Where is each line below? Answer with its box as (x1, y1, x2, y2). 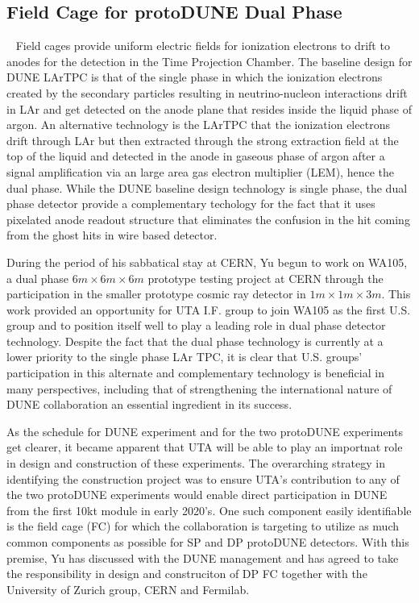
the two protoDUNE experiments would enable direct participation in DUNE (6, 486, 388, 503)
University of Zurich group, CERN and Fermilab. (6, 580, 250, 597)
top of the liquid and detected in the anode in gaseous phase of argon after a (6, 148, 385, 164)
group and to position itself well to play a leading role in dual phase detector (6, 317, 386, 334)
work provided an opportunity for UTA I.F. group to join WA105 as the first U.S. (6, 301, 411, 318)
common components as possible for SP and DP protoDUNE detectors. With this (6, 534, 409, 551)
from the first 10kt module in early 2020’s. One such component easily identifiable (6, 501, 412, 518)
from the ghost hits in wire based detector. (6, 227, 218, 243)
